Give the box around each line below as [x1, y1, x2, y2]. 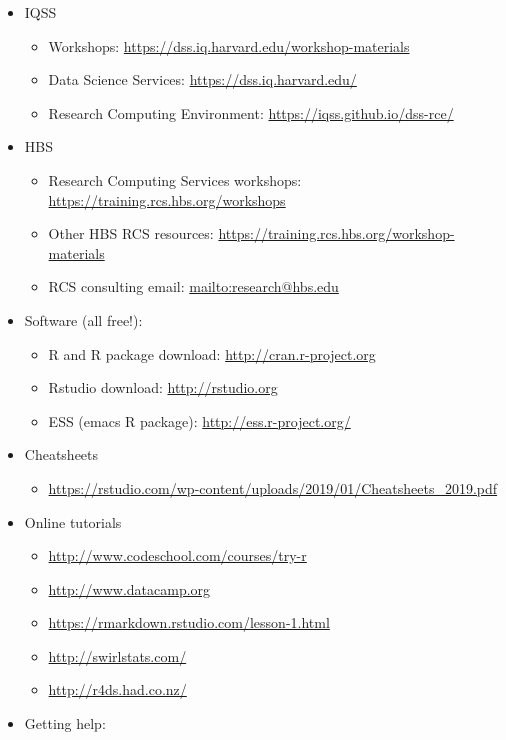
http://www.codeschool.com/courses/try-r [48, 545, 307, 566]
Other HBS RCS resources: [48, 223, 214, 244]
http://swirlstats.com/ [48, 645, 187, 666]
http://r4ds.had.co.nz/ [48, 679, 187, 700]
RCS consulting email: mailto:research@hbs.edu [48, 276, 339, 297]
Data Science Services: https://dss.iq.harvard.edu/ [48, 69, 357, 90]
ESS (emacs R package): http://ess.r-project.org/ [48, 410, 351, 431]
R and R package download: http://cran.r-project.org [48, 343, 376, 364]
